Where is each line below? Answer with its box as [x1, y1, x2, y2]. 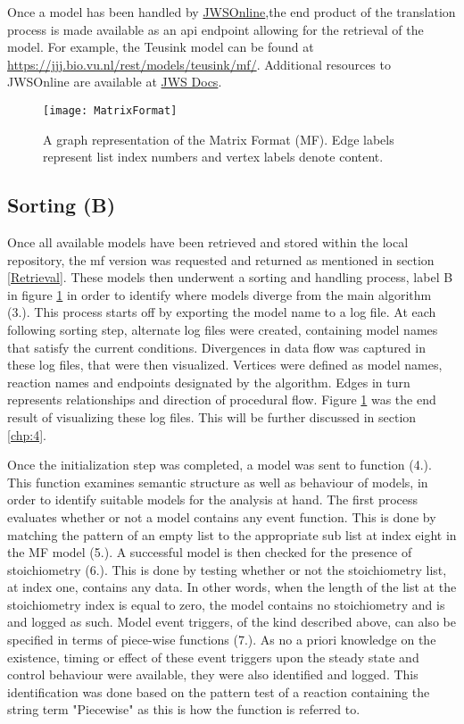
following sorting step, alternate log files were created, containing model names [7, 320, 438, 338]
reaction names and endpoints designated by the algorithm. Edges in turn [7, 372, 410, 391]
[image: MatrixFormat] [43, 104, 178, 117]
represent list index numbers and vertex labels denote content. [43, 147, 384, 166]
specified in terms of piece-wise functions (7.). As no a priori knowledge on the [7, 630, 436, 649]
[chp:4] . [7, 425, 46, 444]
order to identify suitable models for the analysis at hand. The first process [7, 490, 418, 509]
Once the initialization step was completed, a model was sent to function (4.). [7, 455, 432, 474]
